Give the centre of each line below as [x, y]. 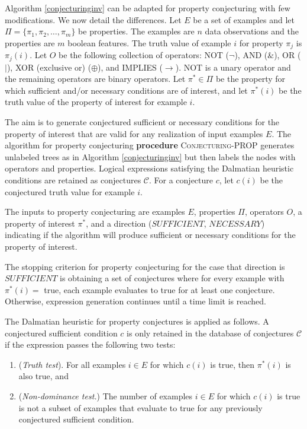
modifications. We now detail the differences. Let [93, 19]
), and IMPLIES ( [130, 67]
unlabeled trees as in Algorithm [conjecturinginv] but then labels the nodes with [150, 156]
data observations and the [252, 31]
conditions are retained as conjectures [73, 180]
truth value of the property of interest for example [96, 102]
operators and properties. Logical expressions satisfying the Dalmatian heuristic [149, 168]
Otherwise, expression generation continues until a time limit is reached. [135, 301]
